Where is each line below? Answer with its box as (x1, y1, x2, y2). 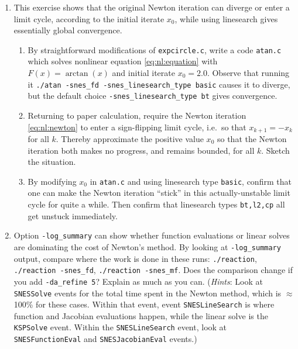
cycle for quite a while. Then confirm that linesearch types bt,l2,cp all (28, 198, 285, 210)
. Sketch (261, 144, 290, 156)
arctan (65, 70, 88, 78)
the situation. (28, 156, 76, 168)
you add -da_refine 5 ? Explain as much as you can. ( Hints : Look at (13, 275, 263, 287)
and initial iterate (112, 67, 175, 79)
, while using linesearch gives (174, 12, 278, 25)
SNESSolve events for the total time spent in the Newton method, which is (13, 286, 282, 299)
